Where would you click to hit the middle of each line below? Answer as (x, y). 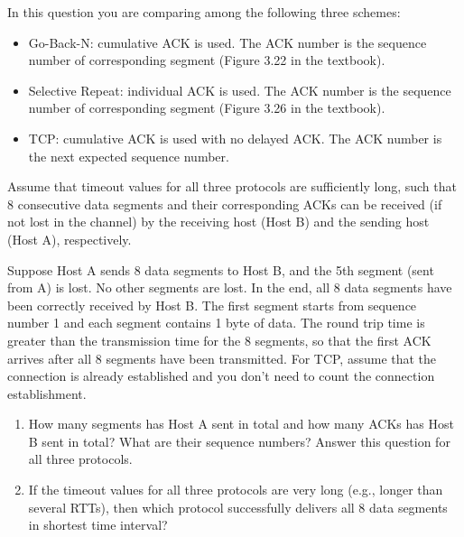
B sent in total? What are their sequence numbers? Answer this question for (239, 441)
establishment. (47, 393)
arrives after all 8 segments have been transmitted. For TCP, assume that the (222, 358)
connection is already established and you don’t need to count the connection (221, 376)
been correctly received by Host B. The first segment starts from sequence (212, 305)
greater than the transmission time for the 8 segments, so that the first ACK (219, 340)
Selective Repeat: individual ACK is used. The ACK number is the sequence (240, 90)
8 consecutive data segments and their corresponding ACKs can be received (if (225, 204)
